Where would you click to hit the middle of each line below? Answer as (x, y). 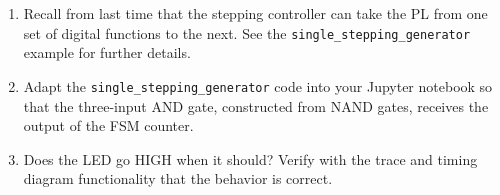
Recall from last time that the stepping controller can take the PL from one (255, 13)
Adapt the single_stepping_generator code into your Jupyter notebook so (258, 85)
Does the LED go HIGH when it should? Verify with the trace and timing (250, 158)
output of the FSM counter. (108, 125)
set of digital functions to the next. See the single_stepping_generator (247, 32)
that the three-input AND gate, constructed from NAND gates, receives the (256, 105)
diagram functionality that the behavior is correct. (178, 178)
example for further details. (107, 52)
